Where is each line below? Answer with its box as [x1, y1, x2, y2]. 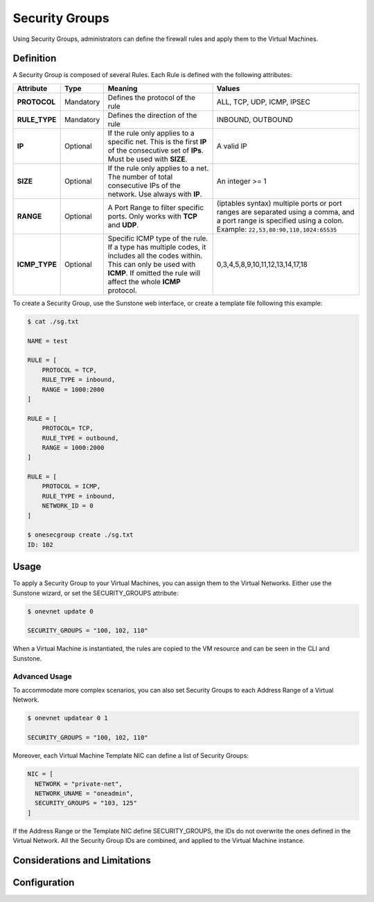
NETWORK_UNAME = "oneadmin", [35, 789, 134, 797]
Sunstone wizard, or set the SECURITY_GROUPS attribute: [12, 589, 179, 597]
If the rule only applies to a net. [107, 163, 209, 173]
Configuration [12, 876, 75, 888]
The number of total [107, 172, 173, 182]
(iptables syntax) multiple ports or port [216, 198, 342, 208]
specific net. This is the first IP [107, 137, 207, 146]
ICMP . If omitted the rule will [107, 268, 201, 277]
